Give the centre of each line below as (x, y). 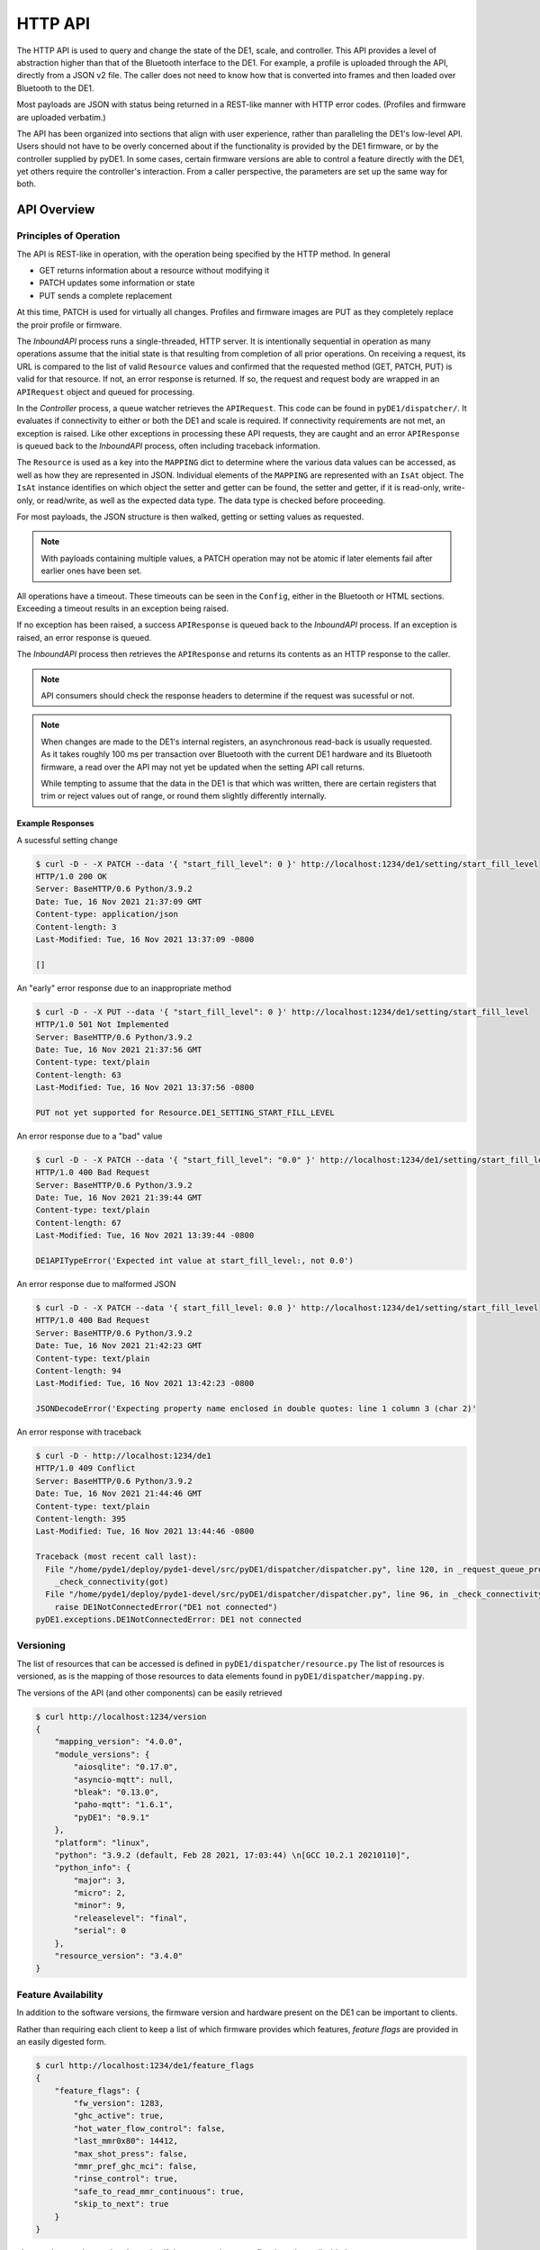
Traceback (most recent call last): (117, 1557)
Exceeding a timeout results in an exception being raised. (123, 608)
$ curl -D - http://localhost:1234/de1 (123, 1456)
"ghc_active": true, (119, 2116)
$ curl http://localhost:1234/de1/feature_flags (145, 2065)
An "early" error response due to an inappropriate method (124, 988)
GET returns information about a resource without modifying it (154, 270)
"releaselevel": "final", (130, 1918)
